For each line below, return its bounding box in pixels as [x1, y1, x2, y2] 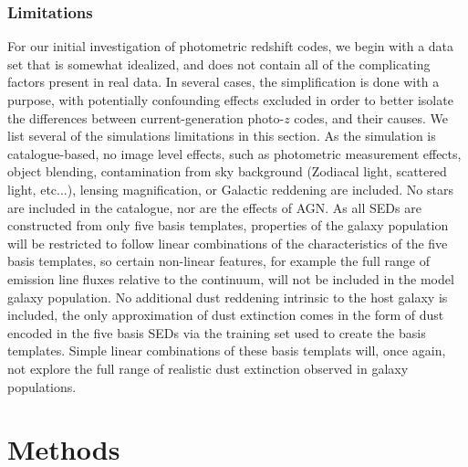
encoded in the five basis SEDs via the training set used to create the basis [7, 323, 426, 342]
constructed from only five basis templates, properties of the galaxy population [7, 216, 449, 235]
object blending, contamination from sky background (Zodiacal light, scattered [7, 162, 447, 181]
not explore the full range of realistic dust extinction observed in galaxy [7, 358, 409, 377]
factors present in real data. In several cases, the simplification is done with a [7, 72, 440, 91]
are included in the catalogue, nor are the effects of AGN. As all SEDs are [7, 197, 421, 217]
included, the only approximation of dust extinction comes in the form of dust [7, 305, 444, 324]
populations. [7, 377, 77, 396]
